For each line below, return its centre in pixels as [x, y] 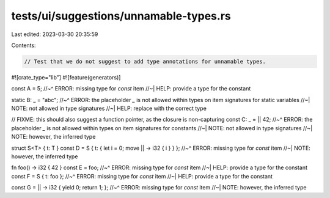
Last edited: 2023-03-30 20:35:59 [55, 34]
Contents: [24, 45]
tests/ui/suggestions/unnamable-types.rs [121, 16]
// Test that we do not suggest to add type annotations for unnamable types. [145, 61]
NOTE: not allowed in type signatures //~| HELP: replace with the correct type [109, 108]
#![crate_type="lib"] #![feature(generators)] [66, 77]
